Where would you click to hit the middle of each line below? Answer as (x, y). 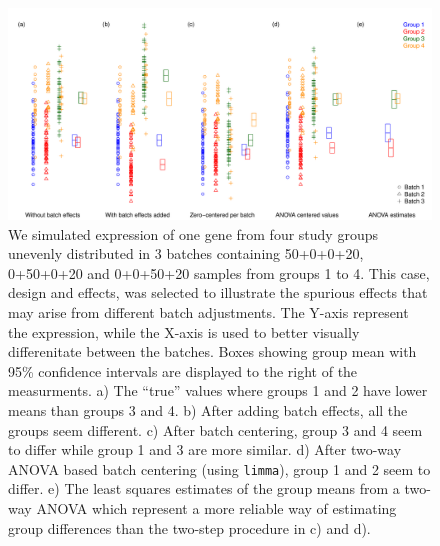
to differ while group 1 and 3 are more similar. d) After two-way (205, 449)
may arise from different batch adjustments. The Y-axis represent (208, 311)
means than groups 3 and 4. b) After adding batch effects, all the (208, 409)
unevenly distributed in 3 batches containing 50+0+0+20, (186, 253)
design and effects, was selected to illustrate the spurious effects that (218, 292)
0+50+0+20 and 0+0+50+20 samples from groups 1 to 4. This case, (219, 272)
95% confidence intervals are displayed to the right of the (183, 370)
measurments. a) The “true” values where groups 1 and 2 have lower (218, 390)
